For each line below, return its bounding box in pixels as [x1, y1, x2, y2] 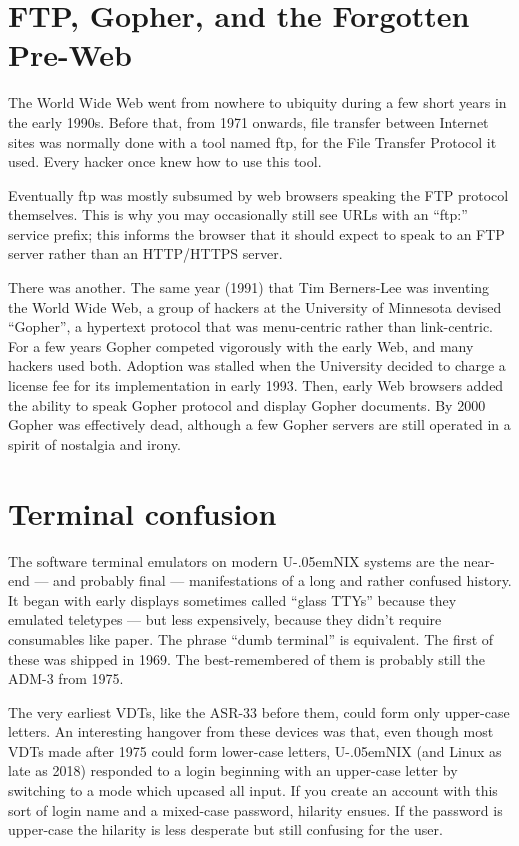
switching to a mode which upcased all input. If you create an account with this [8, 780, 498, 801]
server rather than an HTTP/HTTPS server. [8, 243, 283, 264]
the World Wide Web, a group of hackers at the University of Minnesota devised [8, 296, 502, 317]
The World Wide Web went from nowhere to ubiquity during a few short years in [8, 92, 507, 113]
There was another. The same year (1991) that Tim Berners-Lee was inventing [8, 277, 490, 298]
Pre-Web [8, 34, 133, 75]
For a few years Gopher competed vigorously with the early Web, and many [8, 335, 474, 356]
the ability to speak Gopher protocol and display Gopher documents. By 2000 [8, 394, 486, 415]
